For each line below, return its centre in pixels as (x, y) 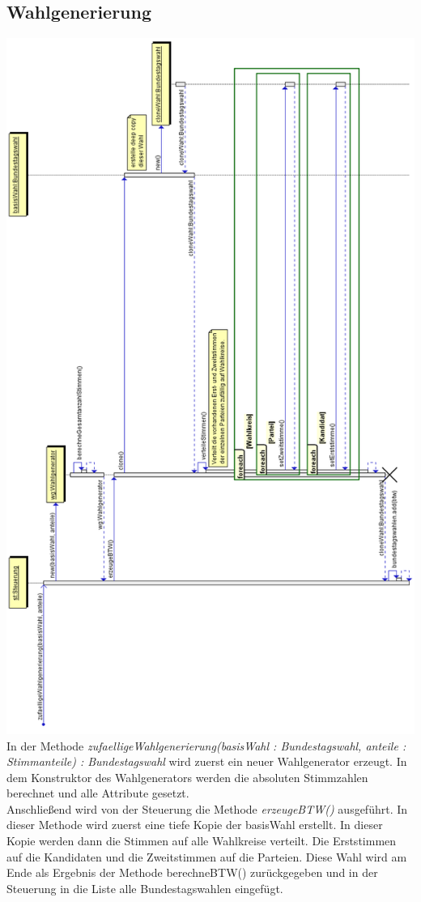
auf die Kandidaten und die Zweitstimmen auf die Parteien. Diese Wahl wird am (207, 856)
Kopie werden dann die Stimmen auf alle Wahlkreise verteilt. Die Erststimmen (202, 841)
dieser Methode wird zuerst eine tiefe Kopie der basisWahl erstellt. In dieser (195, 825)
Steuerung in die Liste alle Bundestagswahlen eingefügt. (145, 888)
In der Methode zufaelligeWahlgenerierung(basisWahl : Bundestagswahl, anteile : (206, 745)
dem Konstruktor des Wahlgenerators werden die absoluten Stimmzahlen (187, 777)
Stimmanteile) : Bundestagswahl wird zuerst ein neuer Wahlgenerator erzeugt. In (207, 761)
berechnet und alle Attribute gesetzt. (98, 793)
